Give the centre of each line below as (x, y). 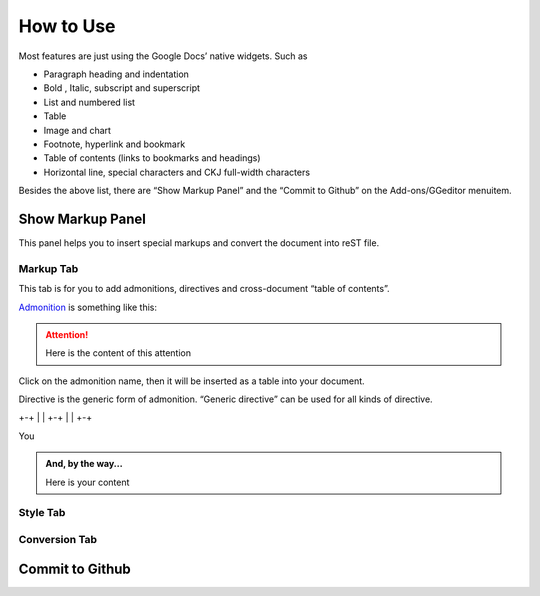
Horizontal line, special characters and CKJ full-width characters (176, 172)
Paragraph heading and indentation (116, 74)
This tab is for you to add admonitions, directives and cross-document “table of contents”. (204, 289)
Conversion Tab (58, 539)
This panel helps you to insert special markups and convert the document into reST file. (199, 242)
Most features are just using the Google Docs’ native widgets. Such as (163, 56)
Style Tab (42, 513)
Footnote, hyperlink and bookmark (114, 144)
